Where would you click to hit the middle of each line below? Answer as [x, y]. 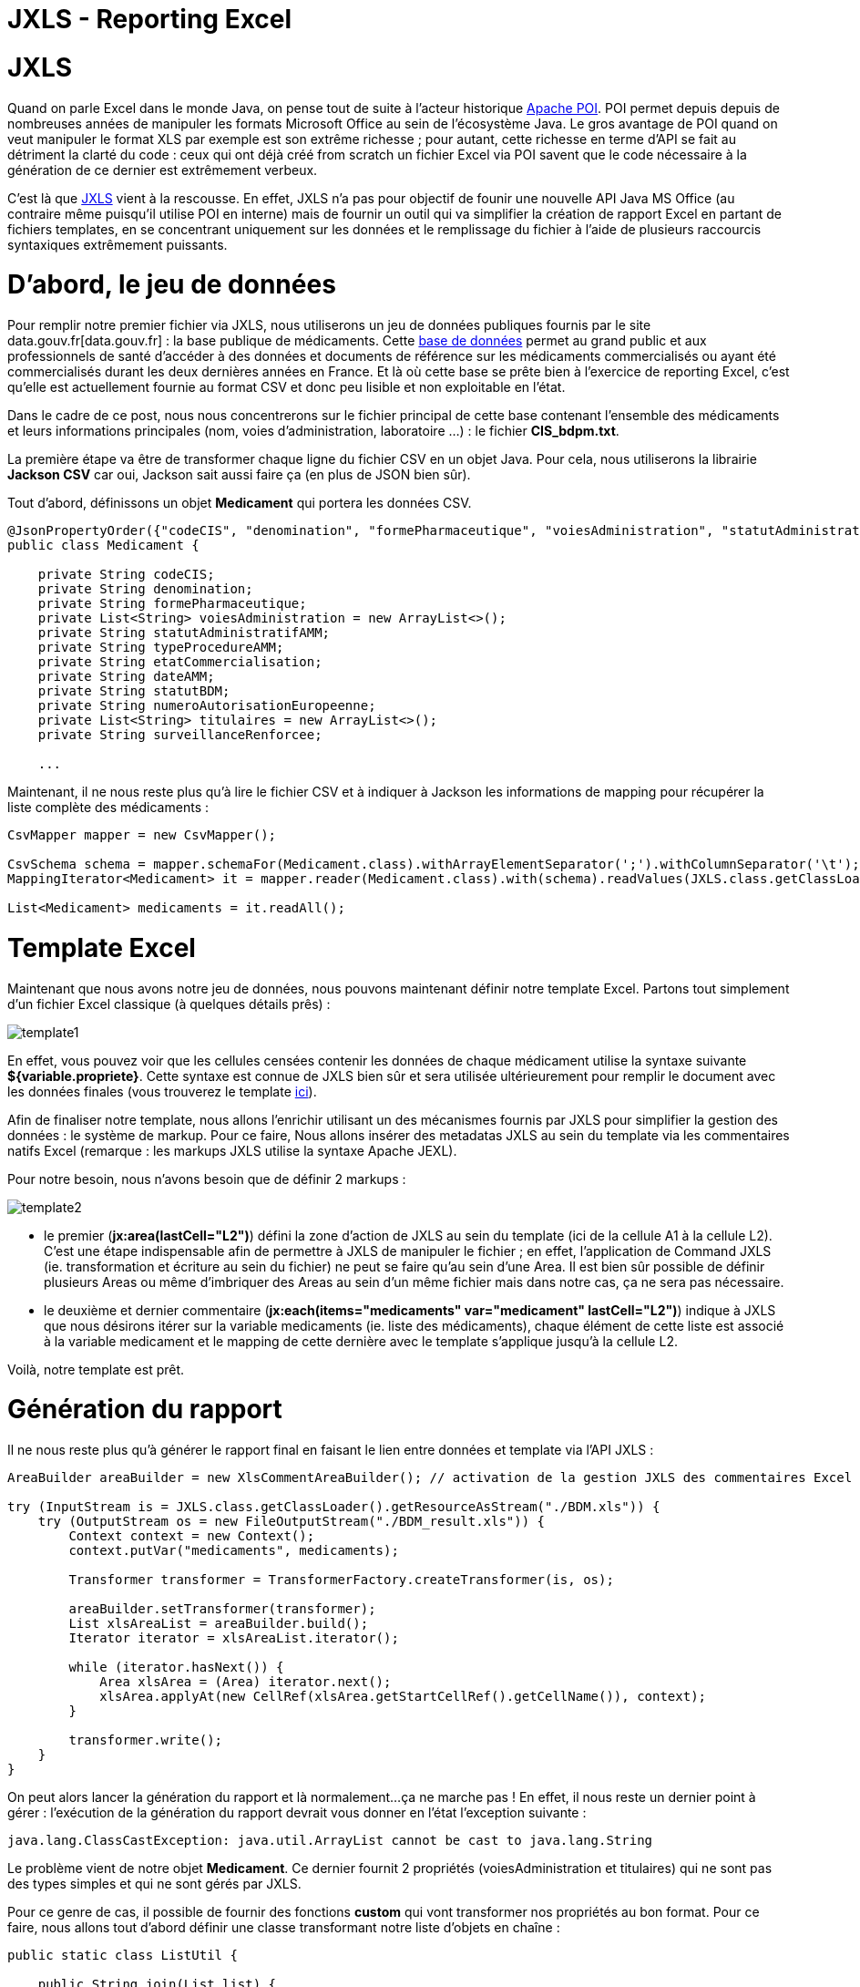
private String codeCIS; [126, 574]
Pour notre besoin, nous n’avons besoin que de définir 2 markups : [207, 1179]
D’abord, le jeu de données [172, 285]
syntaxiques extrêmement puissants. [118, 244]
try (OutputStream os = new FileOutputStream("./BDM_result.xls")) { [292, 1521]
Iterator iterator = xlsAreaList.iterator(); [234, 1638]
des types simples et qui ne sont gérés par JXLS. [154, 1884]
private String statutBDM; [134, 691]
